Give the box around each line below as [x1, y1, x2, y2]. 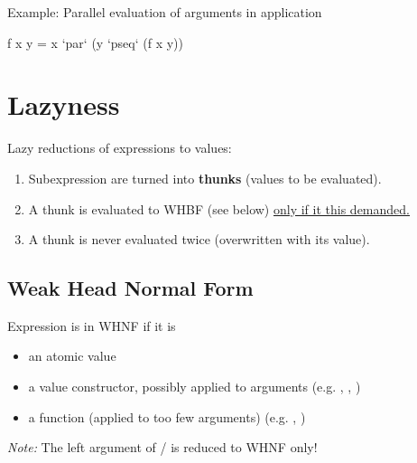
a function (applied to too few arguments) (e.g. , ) [28, 407, 306, 426]
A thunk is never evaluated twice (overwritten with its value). [28, 230, 370, 249]
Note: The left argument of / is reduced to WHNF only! [7, 438, 318, 457]
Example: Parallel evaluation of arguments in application [7, 3, 322, 21]
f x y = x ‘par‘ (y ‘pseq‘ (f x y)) [7, 33, 183, 52]
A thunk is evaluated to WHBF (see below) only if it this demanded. [28, 199, 410, 218]
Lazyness [7, 86, 120, 123]
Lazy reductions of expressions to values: [7, 138, 232, 157]
